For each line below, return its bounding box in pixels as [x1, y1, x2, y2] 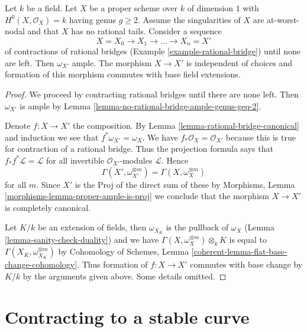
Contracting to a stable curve [5, 304, 250, 328]
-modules [119, 154, 153, 166]
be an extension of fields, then [37, 221, 147, 233]
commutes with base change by [190, 258, 303, 271]
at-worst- [267, 13, 299, 25]
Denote [5, 119, 31, 132]
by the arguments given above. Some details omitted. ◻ [22, 269, 227, 282]
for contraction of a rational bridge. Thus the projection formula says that [5, 142, 273, 155]
